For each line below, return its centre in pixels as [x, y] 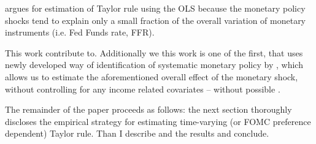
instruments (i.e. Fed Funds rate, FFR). [80, 32]
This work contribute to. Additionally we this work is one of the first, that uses [154, 52]
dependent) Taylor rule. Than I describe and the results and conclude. [137, 133]
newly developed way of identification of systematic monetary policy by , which [154, 65]
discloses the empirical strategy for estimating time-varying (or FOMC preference [158, 121]
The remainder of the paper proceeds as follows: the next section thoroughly [148, 109]
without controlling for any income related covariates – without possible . [143, 89]
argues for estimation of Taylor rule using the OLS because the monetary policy [155, 8]
